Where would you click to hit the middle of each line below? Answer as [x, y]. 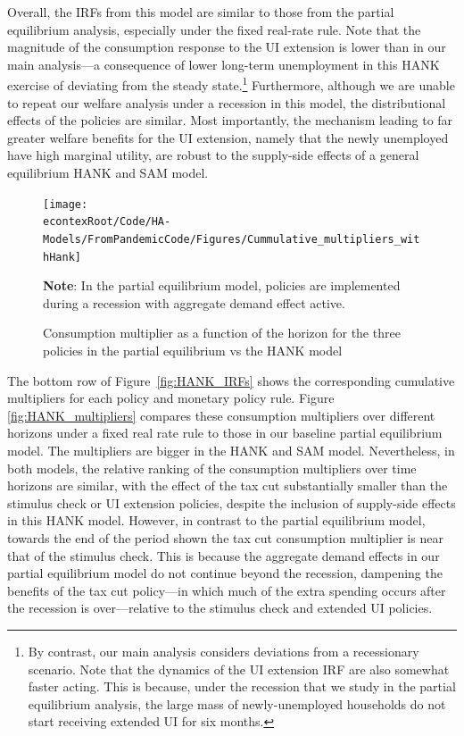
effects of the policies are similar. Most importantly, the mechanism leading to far [230, 120]
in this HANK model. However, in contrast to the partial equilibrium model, [216, 520]
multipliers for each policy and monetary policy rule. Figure [171, 398]
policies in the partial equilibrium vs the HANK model [193, 350]
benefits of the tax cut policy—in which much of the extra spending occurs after [227, 590]
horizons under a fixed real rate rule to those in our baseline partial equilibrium [225, 433]
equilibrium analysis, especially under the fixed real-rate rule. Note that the [214, 29]
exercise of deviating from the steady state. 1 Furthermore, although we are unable [231, 84]
